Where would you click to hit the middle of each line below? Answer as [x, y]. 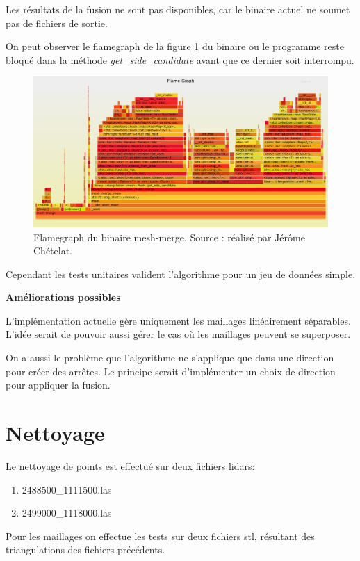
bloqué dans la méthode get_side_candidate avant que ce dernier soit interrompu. [180, 59]
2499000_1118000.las [67, 513]
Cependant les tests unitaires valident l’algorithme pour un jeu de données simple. [181, 274]
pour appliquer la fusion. [58, 385]
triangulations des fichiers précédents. [85, 550]
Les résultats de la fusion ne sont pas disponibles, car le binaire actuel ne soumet [178, 9]
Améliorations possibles [63, 297]
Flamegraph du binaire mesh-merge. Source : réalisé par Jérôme [169, 237]
